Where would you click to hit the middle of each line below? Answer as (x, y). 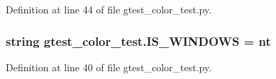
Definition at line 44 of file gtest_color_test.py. (109, 9)
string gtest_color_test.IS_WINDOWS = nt (138, 41)
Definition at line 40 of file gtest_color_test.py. (109, 67)
